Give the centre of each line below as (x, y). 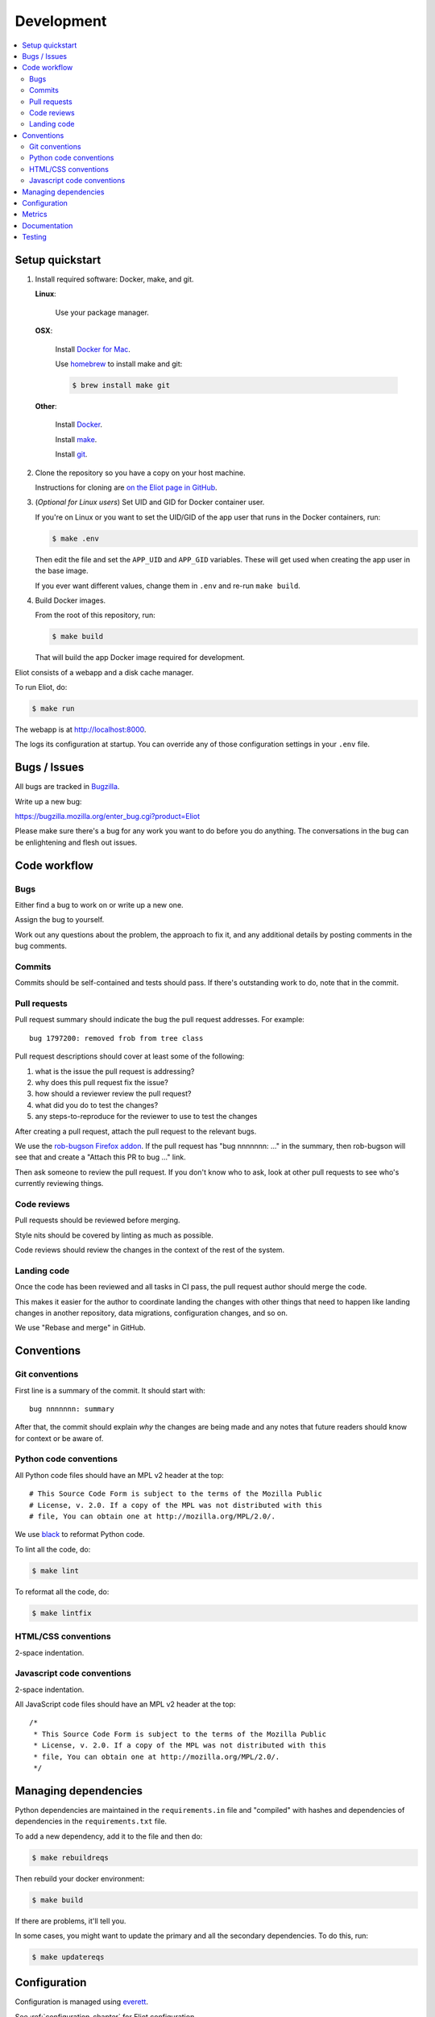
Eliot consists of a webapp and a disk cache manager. (104, 672)
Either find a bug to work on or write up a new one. (99, 905)
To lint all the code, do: (53, 1549)
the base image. (62, 571)
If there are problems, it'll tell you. (70, 1921)
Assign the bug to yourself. (60, 920)
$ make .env (76, 538)
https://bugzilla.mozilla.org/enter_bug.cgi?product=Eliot (108, 816)
